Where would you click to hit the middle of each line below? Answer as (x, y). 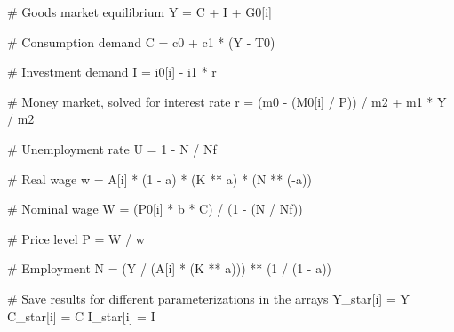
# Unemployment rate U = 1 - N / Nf (112, 148)
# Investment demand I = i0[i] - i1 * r (112, 72)
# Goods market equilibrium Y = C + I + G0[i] (139, 12)
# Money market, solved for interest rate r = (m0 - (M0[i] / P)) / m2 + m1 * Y (227, 101)
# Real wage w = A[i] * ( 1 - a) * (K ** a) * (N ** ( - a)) (159, 178)
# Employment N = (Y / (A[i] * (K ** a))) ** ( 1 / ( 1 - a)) (170, 268)
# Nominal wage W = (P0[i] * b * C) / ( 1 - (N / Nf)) (155, 209)
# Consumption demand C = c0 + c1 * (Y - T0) (141, 41)
